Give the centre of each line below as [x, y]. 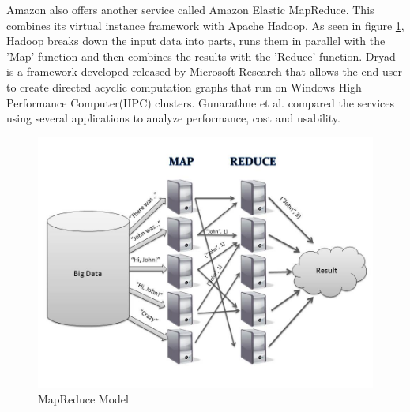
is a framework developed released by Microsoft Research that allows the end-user [204, 71]
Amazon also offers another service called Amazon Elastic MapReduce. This [190, 9]
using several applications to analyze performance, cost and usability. [173, 118]
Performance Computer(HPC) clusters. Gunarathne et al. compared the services [201, 102]
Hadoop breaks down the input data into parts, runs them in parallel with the [196, 41]
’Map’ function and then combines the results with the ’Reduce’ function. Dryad [201, 56]
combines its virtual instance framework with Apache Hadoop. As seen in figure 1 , [205, 25]
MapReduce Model [83, 399]
